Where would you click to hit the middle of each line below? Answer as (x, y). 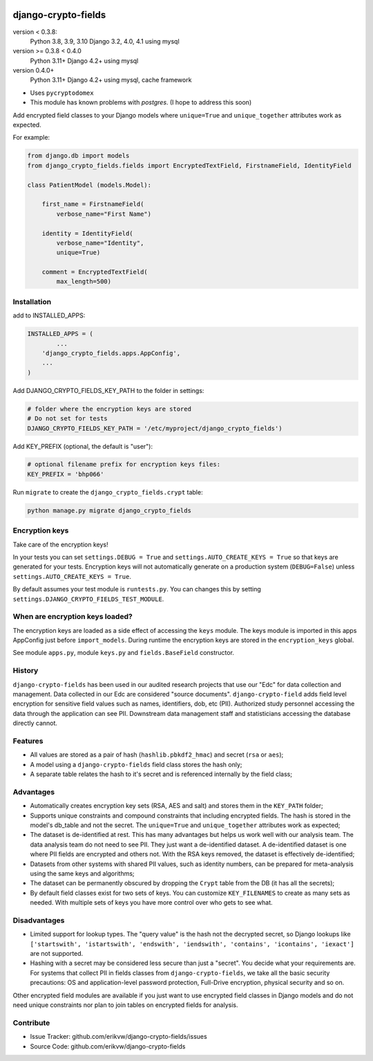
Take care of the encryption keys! (60, 544)
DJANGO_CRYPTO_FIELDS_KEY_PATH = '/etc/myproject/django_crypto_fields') (155, 428)
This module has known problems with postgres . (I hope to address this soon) (141, 102)
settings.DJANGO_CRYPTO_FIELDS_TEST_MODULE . (88, 599)
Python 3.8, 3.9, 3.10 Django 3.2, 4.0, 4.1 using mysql (105, 41)
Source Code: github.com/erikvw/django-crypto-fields (108, 1046)
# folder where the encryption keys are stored (109, 409)
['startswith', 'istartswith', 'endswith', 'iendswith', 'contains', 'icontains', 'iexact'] (192, 944)
